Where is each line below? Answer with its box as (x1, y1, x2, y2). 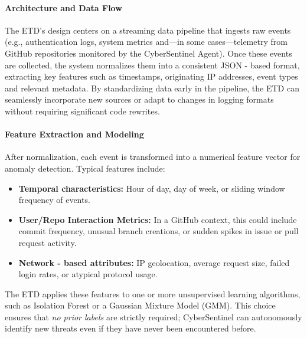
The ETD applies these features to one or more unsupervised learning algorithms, (5, 287, 301, 300)
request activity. (18, 236, 77, 248)
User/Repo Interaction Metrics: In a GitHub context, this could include (18, 213, 297, 225)
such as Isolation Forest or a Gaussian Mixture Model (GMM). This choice (5, 299, 276, 311)
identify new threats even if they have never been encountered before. (5, 322, 256, 334)
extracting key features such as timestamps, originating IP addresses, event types (5, 70, 298, 83)
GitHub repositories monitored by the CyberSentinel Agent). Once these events (5, 47, 292, 59)
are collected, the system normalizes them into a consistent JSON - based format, (5, 58, 300, 71)
